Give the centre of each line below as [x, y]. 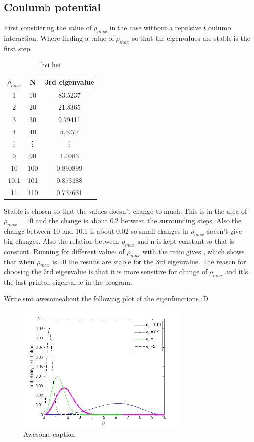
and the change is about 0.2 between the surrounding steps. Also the [139, 221]
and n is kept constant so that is [186, 241]
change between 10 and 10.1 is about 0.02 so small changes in [96, 231]
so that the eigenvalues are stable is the [191, 38]
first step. [18, 48]
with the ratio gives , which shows [194, 251]
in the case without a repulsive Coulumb [170, 28]
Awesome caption [49, 434]
